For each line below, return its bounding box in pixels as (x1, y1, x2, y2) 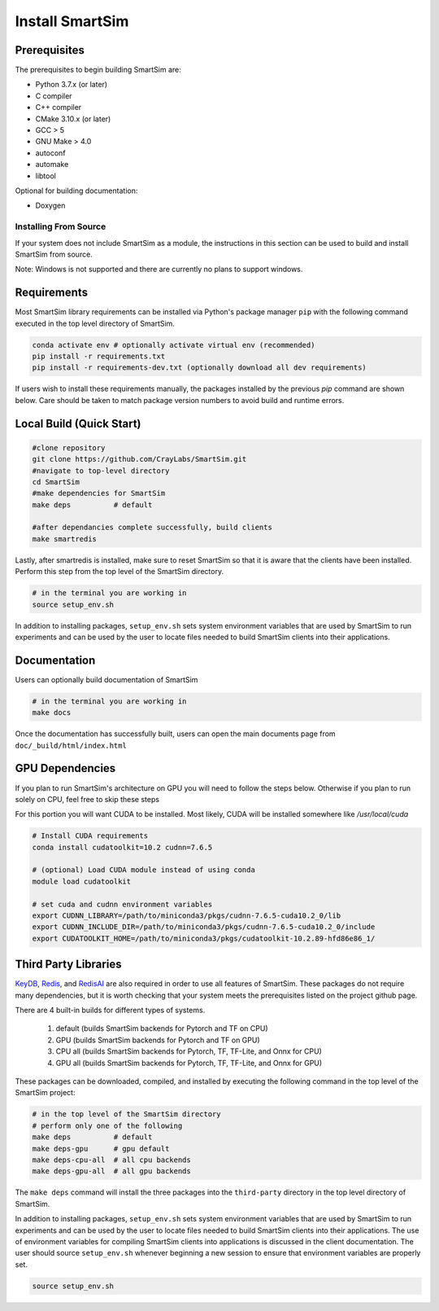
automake (35, 160, 69, 169)
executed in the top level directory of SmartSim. (15, 318, 175, 328)
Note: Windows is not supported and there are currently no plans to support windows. (15, 265, 303, 274)
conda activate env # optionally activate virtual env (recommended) (32, 340, 315, 349)
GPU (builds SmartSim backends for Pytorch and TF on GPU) (55, 1035, 260, 1045)
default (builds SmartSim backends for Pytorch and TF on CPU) (55, 1024, 268, 1033)
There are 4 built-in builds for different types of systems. (15, 1006, 206, 1015)
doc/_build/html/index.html (15, 741, 128, 750)
